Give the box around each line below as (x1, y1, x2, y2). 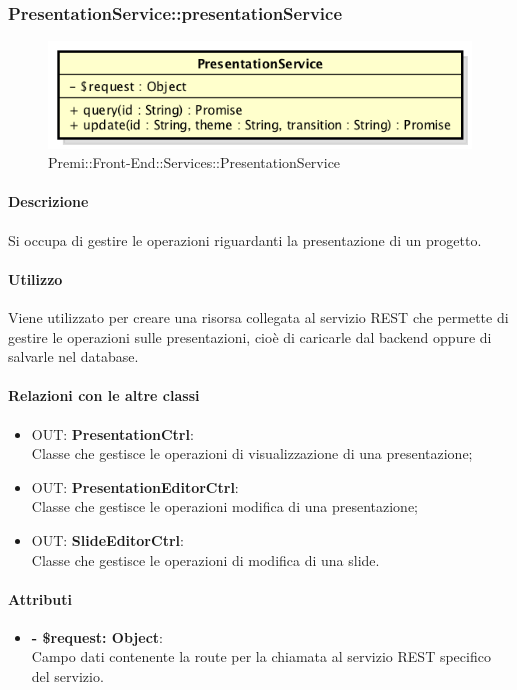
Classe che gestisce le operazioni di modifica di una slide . (31, 549, 380, 570)
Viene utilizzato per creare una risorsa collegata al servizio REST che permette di (8, 306, 509, 327)
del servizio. (31, 666, 104, 687)
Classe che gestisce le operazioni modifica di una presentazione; (31, 496, 418, 517)
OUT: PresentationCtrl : (31, 423, 194, 444)
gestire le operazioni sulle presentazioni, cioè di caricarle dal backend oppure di (8, 326, 492, 347)
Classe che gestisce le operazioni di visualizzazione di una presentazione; (31, 443, 473, 464)
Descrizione (8, 191, 89, 212)
